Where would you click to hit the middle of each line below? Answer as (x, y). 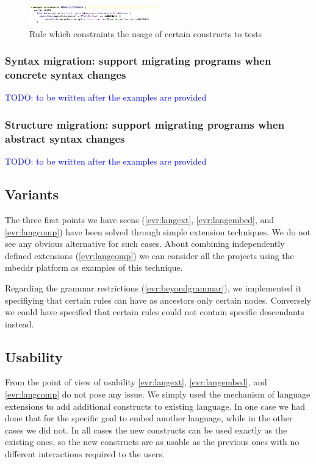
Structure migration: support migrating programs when (145, 124)
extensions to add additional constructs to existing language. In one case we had (155, 406)
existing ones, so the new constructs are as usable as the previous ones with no (152, 442)
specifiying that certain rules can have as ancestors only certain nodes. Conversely (158, 300)
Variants (32, 194)
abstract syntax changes (65, 138)
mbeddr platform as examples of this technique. (94, 267)
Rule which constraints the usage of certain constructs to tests (146, 33)
